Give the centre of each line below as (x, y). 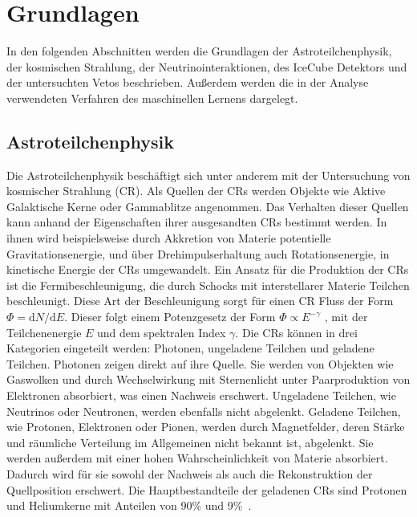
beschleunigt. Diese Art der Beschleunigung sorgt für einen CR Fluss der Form (200, 301)
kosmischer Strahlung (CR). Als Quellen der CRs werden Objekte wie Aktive (196, 191)
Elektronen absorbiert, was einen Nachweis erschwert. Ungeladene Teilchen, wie (201, 395)
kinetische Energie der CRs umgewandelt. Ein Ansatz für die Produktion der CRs (208, 269)
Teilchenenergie (44, 332)
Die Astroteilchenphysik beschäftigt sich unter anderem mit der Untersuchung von (208, 175)
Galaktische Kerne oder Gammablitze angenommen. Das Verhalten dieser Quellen (208, 206)
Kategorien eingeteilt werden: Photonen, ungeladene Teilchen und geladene (190, 348)
